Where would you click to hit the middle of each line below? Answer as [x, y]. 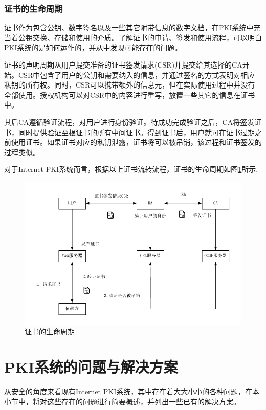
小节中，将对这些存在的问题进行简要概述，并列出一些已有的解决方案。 [122, 401]
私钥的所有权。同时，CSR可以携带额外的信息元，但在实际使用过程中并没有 [130, 85]
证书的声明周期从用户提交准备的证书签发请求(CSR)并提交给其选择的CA [123, 64]
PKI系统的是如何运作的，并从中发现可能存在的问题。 [93, 47]
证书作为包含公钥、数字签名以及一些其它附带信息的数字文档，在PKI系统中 [129, 27]
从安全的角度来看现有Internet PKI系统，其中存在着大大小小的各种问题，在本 [132, 391]
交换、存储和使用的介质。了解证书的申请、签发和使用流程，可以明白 [147, 37]
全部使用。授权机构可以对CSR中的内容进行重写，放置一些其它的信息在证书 [130, 94]
